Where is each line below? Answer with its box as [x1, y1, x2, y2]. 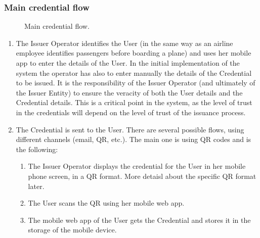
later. [28, 180, 45, 191]
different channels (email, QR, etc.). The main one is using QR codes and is [16, 134, 251, 145]
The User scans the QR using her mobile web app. [28, 198, 185, 208]
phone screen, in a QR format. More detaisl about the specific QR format [28, 170, 256, 181]
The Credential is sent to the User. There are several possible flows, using [16, 124, 244, 134]
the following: [16, 144, 58, 154]
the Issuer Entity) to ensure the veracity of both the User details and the [16, 87, 243, 98]
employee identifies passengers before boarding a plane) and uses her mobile [16, 47, 251, 58]
